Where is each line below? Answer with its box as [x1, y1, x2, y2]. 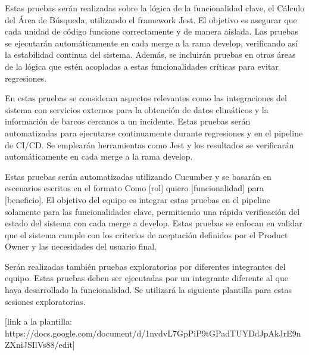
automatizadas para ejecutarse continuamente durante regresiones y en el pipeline [5, 126, 303, 139]
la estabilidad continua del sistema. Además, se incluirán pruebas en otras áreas [5, 48, 296, 61]
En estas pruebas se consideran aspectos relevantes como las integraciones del [5, 92, 287, 104]
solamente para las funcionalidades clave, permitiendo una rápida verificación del [5, 205, 300, 217]
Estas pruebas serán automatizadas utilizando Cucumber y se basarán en [5, 170, 271, 182]
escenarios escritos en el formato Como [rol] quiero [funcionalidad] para [5, 182, 264, 194]
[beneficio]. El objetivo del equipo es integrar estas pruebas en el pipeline [5, 193, 270, 205]
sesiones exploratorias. [5, 295, 86, 307]
